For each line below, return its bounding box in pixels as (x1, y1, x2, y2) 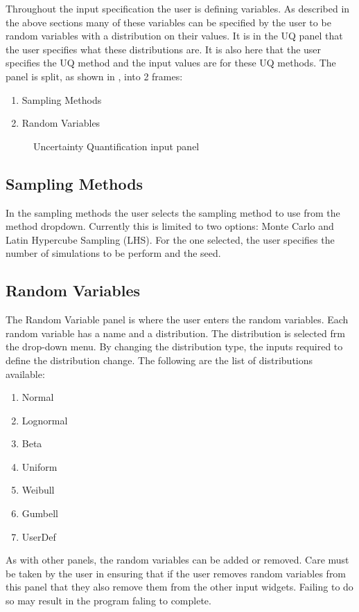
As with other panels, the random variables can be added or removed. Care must (6, 552, 349, 567)
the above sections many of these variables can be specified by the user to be (6, 15, 331, 29)
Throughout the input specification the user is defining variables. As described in (6, 1, 350, 15)
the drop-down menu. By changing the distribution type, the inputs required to (6, 339, 343, 354)
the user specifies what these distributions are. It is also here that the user (6, 42, 322, 56)
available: (6, 366, 45, 381)
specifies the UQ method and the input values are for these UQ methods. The (6, 55, 336, 70)
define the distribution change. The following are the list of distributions (6, 352, 313, 367)
